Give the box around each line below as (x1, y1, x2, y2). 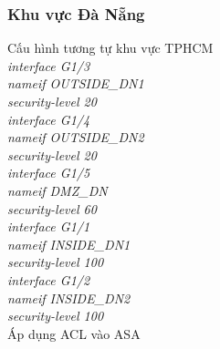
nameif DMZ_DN (7, 180, 108, 200)
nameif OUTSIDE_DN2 (7, 128, 144, 147)
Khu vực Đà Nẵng (7, 2, 145, 25)
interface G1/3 (7, 56, 90, 75)
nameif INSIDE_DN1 (7, 234, 131, 253)
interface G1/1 (7, 217, 90, 236)
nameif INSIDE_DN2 (7, 288, 131, 307)
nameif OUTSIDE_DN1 (7, 74, 144, 93)
